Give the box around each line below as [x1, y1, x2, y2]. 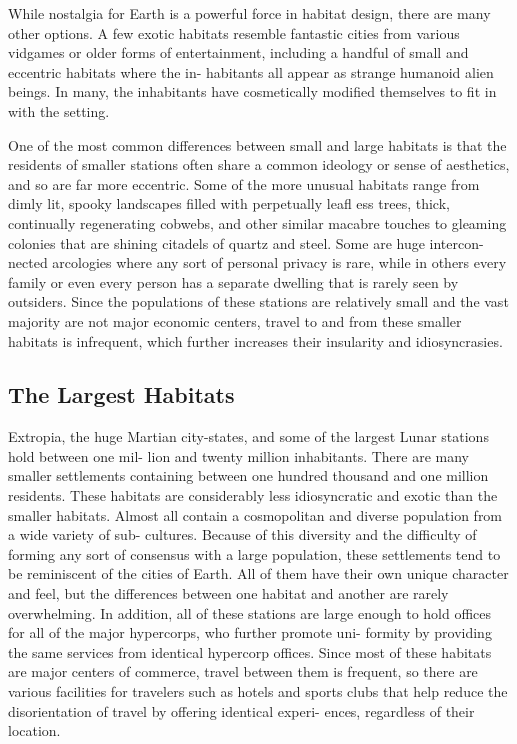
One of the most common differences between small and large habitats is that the [8, 134, 507, 155]
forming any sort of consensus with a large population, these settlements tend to [8, 543, 501, 564]
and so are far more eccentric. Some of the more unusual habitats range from [8, 173, 480, 194]
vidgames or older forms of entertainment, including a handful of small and [8, 42, 469, 63]
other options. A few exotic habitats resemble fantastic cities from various [8, 22, 460, 43]
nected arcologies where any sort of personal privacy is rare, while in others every [8, 252, 507, 273]
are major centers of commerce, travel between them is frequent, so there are [8, 661, 478, 682]
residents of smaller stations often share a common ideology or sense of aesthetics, [8, 154, 510, 175]
